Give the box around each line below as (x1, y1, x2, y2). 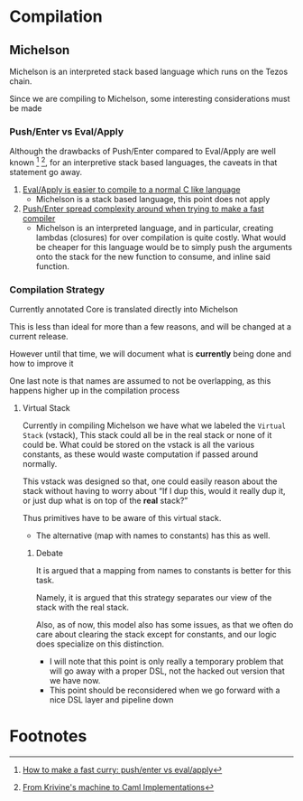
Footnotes (9, 726, 87, 747)
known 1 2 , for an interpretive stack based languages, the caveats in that (9, 155, 278, 168)
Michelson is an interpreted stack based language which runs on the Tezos (9, 66, 289, 77)
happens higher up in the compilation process (9, 386, 180, 396)
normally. (22, 459, 58, 470)
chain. (9, 76, 32, 87)
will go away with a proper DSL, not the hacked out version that (49, 666, 286, 676)
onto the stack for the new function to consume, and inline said (35, 251, 271, 262)
